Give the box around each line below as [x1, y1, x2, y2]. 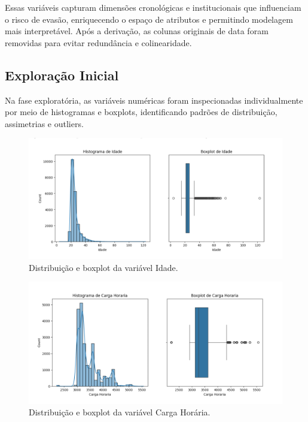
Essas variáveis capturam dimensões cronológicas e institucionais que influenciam [5, 1, 301, 13]
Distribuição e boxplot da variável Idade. [29, 261, 178, 273]
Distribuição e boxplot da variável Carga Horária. [29, 406, 211, 418]
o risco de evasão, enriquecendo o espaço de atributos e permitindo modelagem [5, 13, 293, 25]
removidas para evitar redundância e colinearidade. [5, 36, 192, 49]
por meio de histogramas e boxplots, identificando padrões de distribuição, [5, 106, 277, 118]
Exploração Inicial [5, 65, 119, 84]
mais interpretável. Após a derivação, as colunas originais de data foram [5, 25, 269, 37]
